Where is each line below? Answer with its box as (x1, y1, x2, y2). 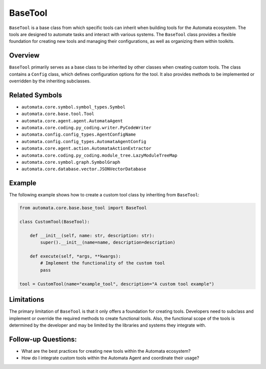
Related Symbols (9, 91, 63, 99)
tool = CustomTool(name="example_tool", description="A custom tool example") (19, 281, 214, 287)
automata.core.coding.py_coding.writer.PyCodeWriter (21, 125, 152, 131)
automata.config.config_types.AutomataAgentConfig (21, 139, 146, 144)
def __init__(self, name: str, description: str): (30, 232, 155, 238)
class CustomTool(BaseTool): (19, 219, 90, 224)
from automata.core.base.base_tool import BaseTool (19, 205, 147, 211)
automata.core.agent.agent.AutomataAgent (21, 118, 123, 123)
